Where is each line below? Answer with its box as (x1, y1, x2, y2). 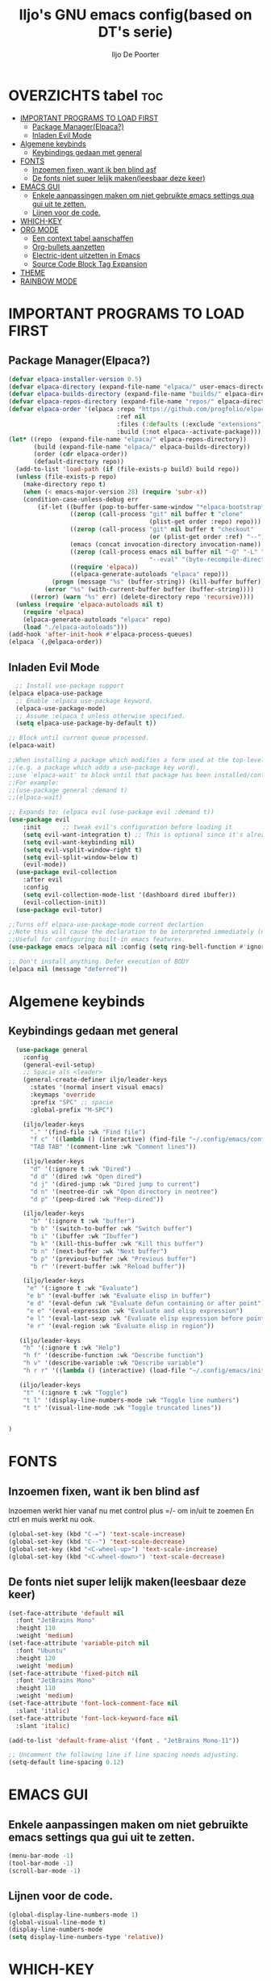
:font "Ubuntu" (15, 1647, 67, 1655)
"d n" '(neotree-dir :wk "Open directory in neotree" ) (29, 1188, 219, 1196)
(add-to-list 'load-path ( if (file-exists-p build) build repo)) (15, 465, 240, 473)
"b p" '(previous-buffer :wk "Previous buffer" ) (29, 1255, 197, 1263)
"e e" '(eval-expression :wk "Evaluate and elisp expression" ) (26, 1306, 244, 1314)
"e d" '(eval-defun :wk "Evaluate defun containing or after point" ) (26, 1299, 265, 1307)
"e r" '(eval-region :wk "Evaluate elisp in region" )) (26, 1322, 215, 1330)
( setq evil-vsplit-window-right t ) (23, 846, 143, 854)
